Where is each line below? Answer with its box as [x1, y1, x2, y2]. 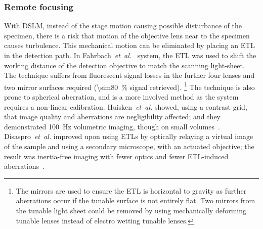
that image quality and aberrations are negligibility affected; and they [4, 111, 221, 122]
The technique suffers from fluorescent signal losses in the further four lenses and [4, 70, 255, 80]
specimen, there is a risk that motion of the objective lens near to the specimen [4, 30, 250, 40]
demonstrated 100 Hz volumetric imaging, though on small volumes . [4, 121, 220, 131]
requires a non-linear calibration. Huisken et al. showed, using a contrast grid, [4, 101, 247, 112]
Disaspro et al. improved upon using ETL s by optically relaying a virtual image [4, 131, 253, 142]
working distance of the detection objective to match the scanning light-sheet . [4, 60, 245, 70]
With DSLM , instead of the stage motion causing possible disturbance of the [4, 20, 242, 31]
